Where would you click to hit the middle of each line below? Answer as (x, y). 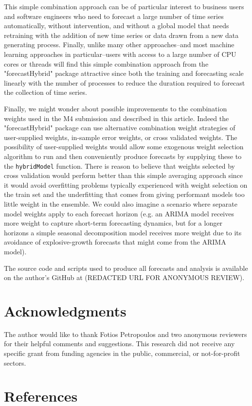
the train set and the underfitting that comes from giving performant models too (124, 194)
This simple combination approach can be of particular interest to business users (124, 6)
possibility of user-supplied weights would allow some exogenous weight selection (124, 147)
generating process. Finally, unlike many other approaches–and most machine (119, 44)
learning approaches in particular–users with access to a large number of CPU (120, 54)
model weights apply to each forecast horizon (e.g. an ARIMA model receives (119, 213)
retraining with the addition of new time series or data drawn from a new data (121, 35)
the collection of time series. (45, 92)
